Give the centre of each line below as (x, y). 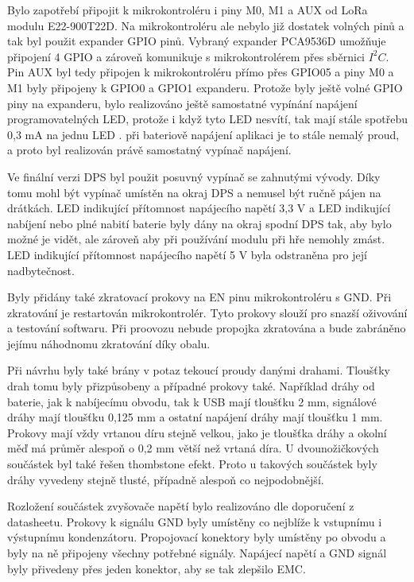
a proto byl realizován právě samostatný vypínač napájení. (149, 150)
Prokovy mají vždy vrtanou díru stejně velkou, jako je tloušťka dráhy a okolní (197, 432)
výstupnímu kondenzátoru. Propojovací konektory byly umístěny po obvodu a (197, 537)
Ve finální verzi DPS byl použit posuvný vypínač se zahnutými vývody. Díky (194, 176)
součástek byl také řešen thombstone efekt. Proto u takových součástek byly (192, 464)
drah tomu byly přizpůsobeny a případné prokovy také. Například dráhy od (191, 386)
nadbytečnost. (41, 270)
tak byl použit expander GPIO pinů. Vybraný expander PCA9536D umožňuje (197, 41)
